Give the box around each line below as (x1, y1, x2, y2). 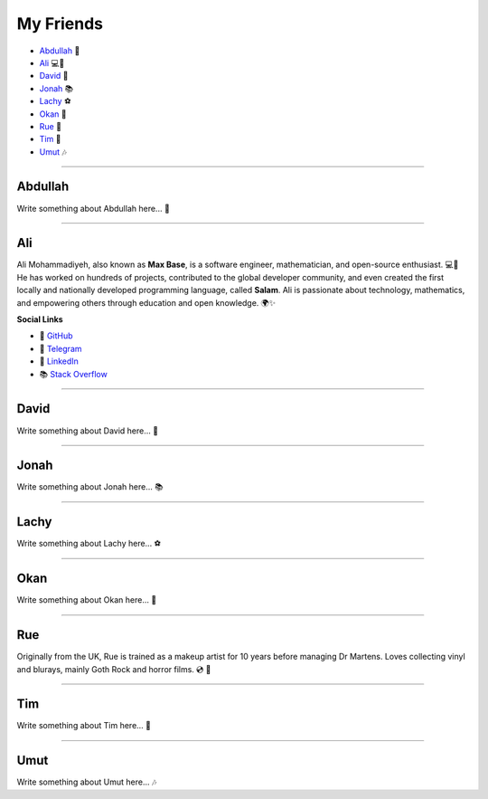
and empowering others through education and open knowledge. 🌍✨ (16, 297, 276, 308)
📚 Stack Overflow (39, 368, 108, 379)
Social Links (16, 314, 63, 325)
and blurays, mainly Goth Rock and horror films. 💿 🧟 (16, 663, 211, 674)
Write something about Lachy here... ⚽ (16, 538, 162, 549)
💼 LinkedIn (39, 356, 79, 366)
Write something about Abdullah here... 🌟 (16, 203, 171, 214)
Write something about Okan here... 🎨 (16, 594, 157, 605)
